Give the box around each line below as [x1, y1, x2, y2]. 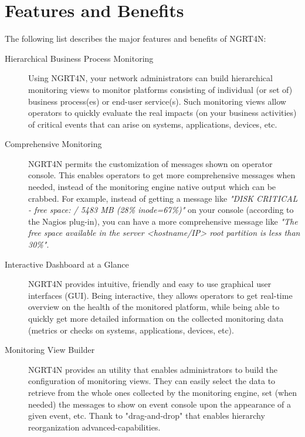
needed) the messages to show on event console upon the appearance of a [28, 398, 291, 410]
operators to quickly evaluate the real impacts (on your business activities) [28, 106, 297, 119]
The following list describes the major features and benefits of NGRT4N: [5, 32, 266, 45]
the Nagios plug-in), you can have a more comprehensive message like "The [28, 215, 298, 227]
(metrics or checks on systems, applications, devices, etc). [28, 323, 234, 336]
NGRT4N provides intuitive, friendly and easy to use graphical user [28, 278, 272, 290]
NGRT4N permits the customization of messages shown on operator [28, 157, 273, 169]
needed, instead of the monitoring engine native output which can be [28, 181, 276, 193]
